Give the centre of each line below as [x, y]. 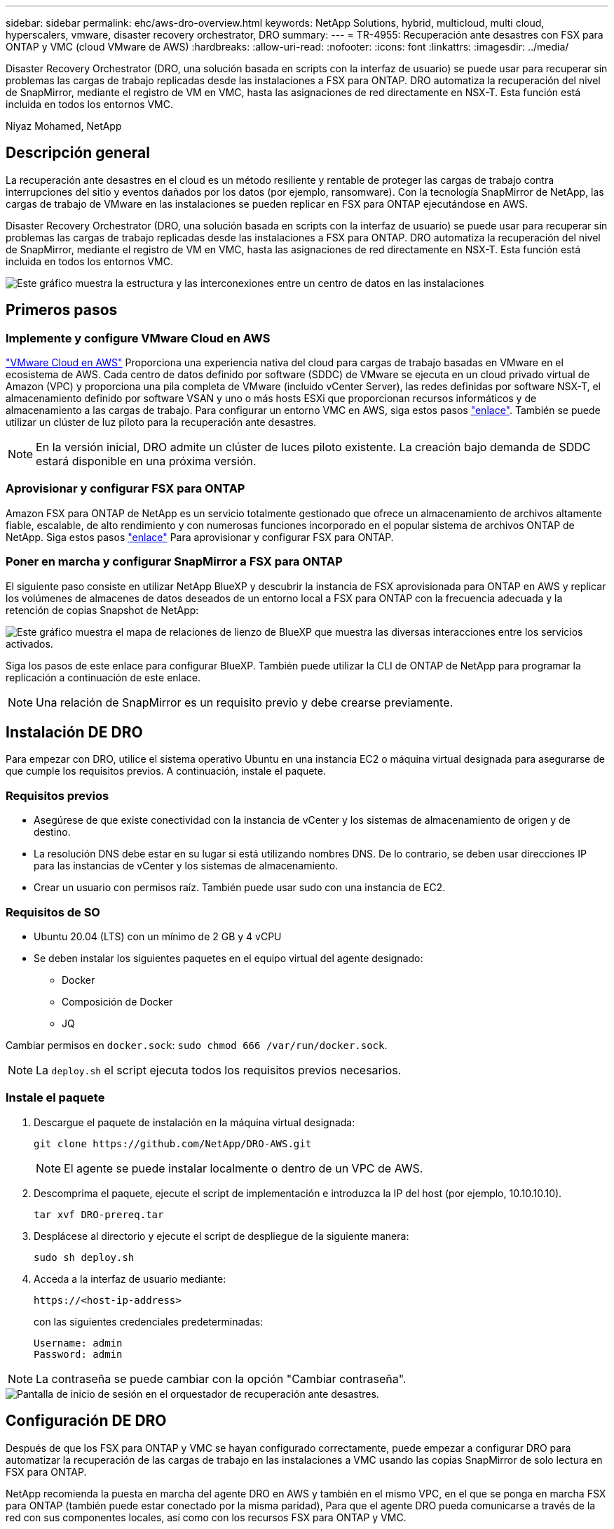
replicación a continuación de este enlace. [103, 677]
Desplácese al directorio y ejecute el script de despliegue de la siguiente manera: [221, 1236]
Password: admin [78, 1354]
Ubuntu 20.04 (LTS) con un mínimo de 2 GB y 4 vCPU [158, 936]
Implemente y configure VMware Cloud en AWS [138, 338]
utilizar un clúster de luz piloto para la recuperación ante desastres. [161, 422]
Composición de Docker [117, 1001]
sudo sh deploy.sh [84, 1257]
